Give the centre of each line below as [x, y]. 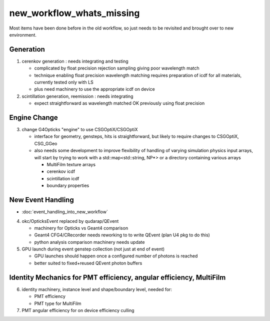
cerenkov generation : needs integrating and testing [75, 61]
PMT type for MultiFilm [58, 303]
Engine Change [33, 117]
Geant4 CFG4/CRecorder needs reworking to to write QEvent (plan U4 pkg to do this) [122, 235]
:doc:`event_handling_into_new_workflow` [65, 212]
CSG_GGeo [46, 143]
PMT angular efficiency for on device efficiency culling [78, 310]
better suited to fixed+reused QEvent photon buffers [88, 263]
